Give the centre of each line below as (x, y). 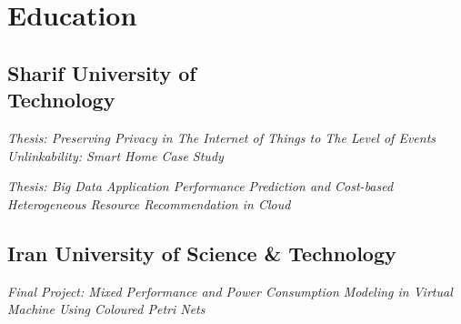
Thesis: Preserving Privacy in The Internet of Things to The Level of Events (222, 137)
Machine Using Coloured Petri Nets (106, 309)
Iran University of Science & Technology (202, 253)
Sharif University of (102, 72)
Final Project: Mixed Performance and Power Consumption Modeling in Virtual (230, 291)
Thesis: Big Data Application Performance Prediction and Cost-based (200, 186)
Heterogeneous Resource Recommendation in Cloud (149, 203)
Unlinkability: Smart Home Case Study (115, 155)
